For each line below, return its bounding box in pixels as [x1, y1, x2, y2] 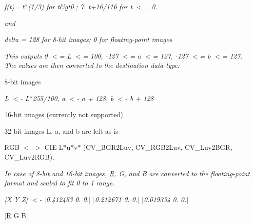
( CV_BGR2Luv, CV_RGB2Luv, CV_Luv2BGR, [83, 142, 233, 152]
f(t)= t [4, 1, 24, 11]
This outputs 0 [4, 50, 48, 61]
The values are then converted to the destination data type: [4, 60, 180, 70]
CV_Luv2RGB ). [4, 151, 55, 162]
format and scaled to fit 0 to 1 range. [4, 178, 115, 188]
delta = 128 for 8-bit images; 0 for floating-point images [4, 34, 172, 44]
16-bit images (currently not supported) [4, 109, 123, 120]
